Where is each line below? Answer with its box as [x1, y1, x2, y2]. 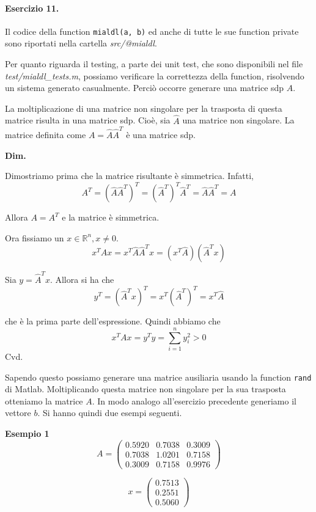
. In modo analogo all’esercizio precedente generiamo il [92, 394, 296, 407]
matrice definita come [5, 128, 86, 141]
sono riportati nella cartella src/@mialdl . [5, 37, 157, 49]
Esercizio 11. [5, 1, 59, 14]
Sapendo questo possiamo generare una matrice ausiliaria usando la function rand [5, 370, 312, 383]
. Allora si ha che [50, 273, 114, 286]
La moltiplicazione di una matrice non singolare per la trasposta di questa [5, 101, 282, 114]
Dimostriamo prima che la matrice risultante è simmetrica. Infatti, [5, 169, 254, 182]
